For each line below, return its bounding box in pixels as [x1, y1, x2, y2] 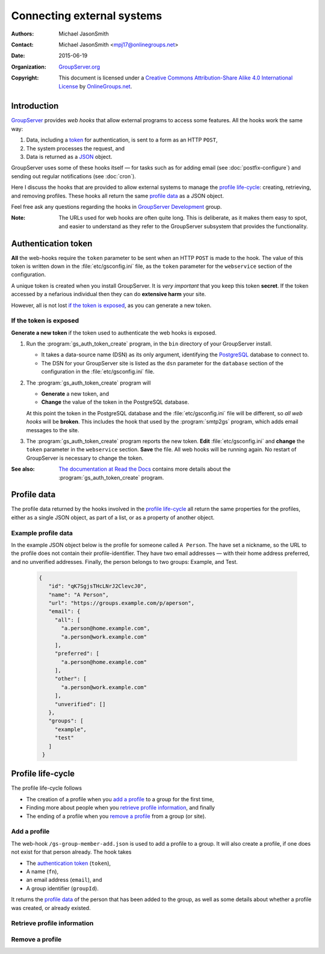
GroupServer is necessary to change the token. [26, 454, 144, 462]
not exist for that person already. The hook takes [11, 849, 132, 856]
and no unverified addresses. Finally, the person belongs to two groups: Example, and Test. [11, 558, 238, 565]
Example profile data [11, 528, 73, 537]
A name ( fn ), [26, 867, 59, 875]
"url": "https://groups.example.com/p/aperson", [48, 599, 195, 606]
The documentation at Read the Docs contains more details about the [58, 465, 231, 472]
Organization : [11, 63, 46, 70]
